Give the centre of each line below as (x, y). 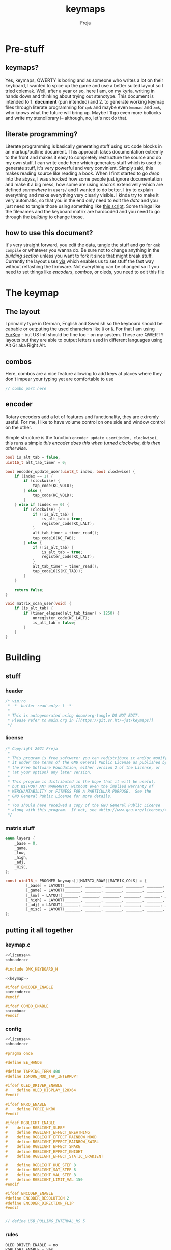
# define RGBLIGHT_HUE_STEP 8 (41, 1165)
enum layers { (20, 839)
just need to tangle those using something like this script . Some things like (83, 206)
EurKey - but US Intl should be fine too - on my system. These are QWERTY (84, 335)
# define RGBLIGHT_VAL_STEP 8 (41, 1175)
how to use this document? (49, 233)
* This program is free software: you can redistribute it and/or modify (87, 758)
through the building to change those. (45, 217)
